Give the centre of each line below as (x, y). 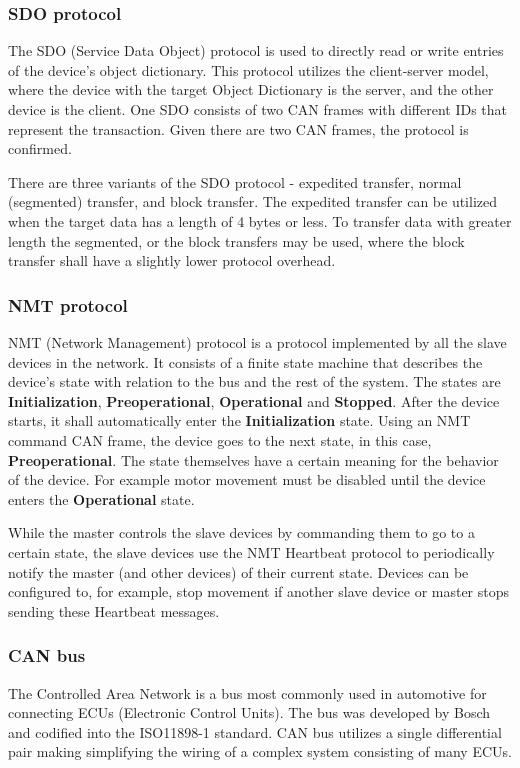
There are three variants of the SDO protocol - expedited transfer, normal (235, 181)
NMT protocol (68, 304)
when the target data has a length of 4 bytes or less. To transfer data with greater (260, 220)
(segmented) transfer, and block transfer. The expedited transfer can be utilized (253, 201)
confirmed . (40, 148)
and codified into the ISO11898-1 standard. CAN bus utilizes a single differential (255, 731)
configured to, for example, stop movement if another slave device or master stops (259, 591)
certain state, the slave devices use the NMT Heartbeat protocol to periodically (251, 551)
